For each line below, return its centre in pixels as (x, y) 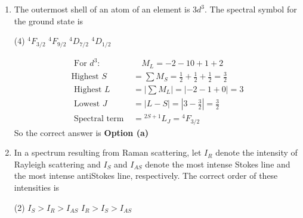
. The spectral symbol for (251, 9)
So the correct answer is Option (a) (81, 132)
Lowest (87, 104)
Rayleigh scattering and (57, 164)
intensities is (37, 187)
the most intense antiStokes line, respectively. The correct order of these (146, 176)
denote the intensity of (256, 152)
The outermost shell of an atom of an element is (102, 9)
